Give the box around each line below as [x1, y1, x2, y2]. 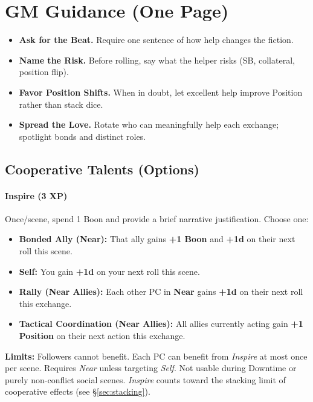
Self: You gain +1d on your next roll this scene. [19, 265, 200, 277]
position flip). [19, 65, 69, 78]
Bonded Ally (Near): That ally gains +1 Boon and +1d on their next [19, 232, 295, 245]
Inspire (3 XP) [5, 189, 68, 202]
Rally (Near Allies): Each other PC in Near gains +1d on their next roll [19, 285, 303, 298]
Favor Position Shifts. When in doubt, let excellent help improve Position [19, 85, 303, 98]
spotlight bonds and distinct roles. [19, 130, 146, 142]
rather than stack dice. [19, 97, 103, 110]
